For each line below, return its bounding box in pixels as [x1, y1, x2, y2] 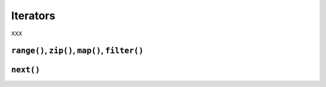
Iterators [11, 9, 56, 22]
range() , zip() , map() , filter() [11, 46, 144, 56]
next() [11, 65, 40, 75]
